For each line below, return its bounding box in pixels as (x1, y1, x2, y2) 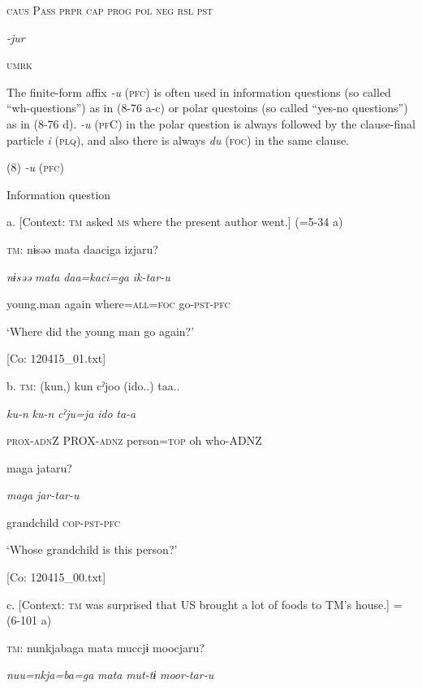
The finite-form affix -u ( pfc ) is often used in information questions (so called (6, 83, 391, 100)
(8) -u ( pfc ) (6, 159, 64, 176)
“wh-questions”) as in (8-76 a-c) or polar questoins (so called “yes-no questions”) (6, 99, 408, 116)
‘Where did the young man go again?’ (6, 322, 195, 339)
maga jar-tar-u (6, 486, 80, 503)
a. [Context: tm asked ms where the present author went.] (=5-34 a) (6, 213, 343, 230)
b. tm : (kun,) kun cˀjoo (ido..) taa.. (6, 377, 180, 394)
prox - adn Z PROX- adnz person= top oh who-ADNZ (6, 432, 262, 449)
